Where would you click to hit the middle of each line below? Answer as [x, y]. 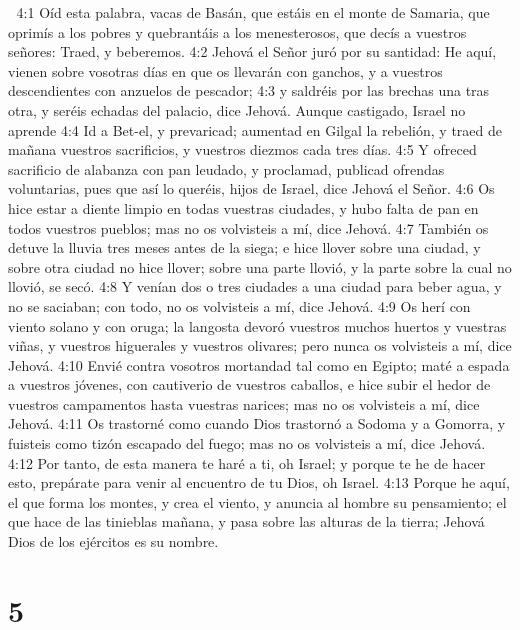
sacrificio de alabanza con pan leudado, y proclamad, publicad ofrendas [226, 168]
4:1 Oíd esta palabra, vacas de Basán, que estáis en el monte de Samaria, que [253, 12]
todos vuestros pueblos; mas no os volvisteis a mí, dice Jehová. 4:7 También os [248, 227]
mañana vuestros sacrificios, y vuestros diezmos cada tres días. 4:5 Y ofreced [242, 149]
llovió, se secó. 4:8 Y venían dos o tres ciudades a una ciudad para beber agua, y [255, 286]
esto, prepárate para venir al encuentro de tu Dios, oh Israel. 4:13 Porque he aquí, [259, 482]
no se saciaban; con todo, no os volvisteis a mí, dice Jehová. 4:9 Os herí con [239, 305]
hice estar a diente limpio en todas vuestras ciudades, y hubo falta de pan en [243, 207]
